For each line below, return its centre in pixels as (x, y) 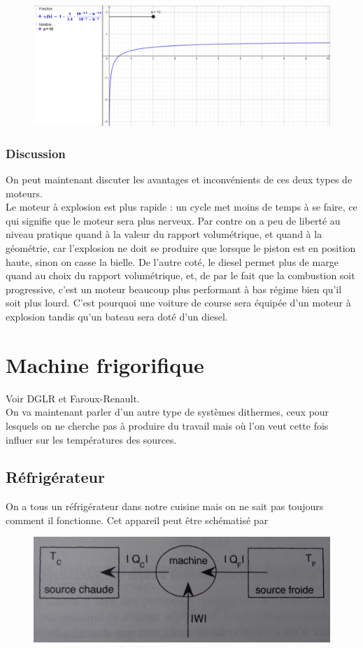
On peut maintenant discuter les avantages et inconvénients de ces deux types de (179, 179)
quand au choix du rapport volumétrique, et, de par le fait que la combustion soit (180, 275)
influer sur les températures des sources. (91, 439)
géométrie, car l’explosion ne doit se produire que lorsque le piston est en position (181, 248)
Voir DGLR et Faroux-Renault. (73, 398)
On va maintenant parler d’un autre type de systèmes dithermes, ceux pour (168, 412)
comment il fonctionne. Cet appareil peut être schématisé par (137, 520)
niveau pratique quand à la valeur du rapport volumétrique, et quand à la (164, 234)
